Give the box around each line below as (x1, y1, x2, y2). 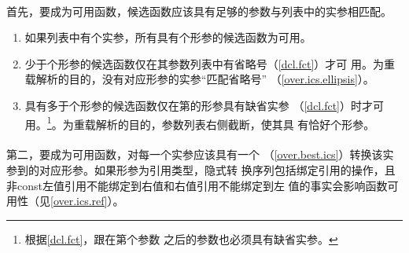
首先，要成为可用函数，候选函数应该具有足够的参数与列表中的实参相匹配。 (6, 2, 392, 19)
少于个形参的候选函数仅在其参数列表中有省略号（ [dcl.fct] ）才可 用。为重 (24, 55, 395, 71)
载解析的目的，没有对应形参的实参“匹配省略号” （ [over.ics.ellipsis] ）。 (24, 71, 374, 87)
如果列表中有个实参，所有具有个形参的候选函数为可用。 (24, 29, 311, 46)
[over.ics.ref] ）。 (50, 192, 124, 209)
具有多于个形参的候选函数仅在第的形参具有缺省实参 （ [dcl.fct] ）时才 (24, 97, 373, 113)
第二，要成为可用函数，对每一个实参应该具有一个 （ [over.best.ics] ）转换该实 (6, 146, 394, 163)
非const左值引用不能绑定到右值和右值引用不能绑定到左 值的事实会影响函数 (6, 177, 388, 193)
